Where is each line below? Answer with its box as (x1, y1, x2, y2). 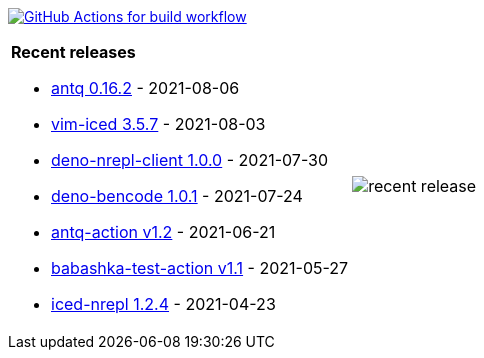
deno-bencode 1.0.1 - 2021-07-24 (51, 186, 303, 206)
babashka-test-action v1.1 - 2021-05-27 (51, 258, 349, 278)
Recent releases (11, 42, 136, 62)
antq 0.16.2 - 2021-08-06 (51, 78, 240, 98)
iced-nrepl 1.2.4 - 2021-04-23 (51, 294, 276, 314)
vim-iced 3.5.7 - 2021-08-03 (51, 114, 266, 134)
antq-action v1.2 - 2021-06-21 (51, 222, 276, 242)
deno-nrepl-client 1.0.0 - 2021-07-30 (51, 150, 329, 170)
